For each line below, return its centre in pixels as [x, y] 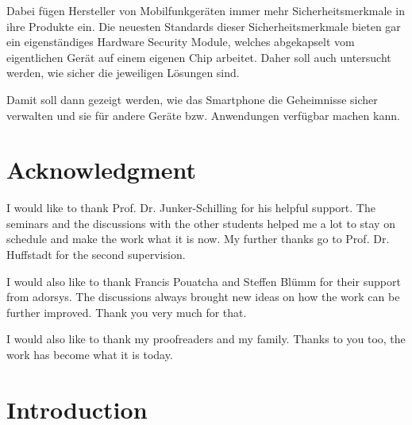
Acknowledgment [101, 170]
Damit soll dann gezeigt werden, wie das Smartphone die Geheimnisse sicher [192, 99]
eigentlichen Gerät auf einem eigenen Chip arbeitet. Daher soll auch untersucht [199, 57]
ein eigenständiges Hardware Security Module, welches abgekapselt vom [181, 42]
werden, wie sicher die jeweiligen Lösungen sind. [123, 73]
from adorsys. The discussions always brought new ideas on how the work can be [203, 297]
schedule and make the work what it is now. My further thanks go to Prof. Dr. [198, 239]
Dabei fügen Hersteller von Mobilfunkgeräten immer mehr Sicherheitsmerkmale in [206, 10]
